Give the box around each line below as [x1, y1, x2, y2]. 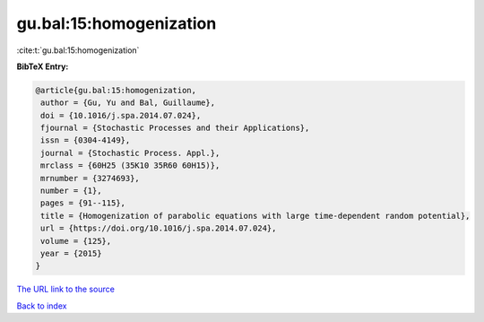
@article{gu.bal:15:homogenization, [35, 85, 197, 95]
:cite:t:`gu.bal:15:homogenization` [16, 45, 140, 56]
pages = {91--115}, [40, 198, 125, 208]
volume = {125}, [40, 236, 112, 246]
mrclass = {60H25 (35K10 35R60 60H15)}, [40, 161, 220, 170]
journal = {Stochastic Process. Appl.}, [40, 148, 220, 158]
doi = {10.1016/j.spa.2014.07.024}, [40, 110, 202, 120]
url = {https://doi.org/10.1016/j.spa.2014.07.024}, [40, 223, 277, 233]
